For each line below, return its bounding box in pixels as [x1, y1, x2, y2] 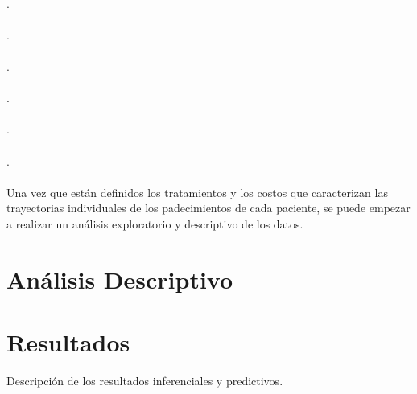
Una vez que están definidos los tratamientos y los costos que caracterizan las [6, 183, 388, 200]
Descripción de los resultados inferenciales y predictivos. [6, 372, 283, 388]
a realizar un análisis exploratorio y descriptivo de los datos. [6, 215, 303, 232]
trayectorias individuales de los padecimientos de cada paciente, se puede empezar [6, 199, 411, 216]
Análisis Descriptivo [6, 262, 233, 295]
